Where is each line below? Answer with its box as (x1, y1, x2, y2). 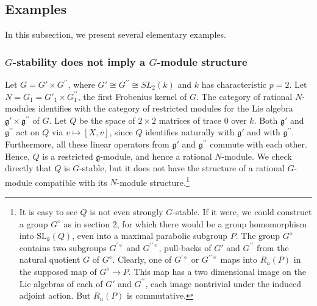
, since (109, 126, 133, 138)
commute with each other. (210, 137, 307, 150)
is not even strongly (90, 205, 163, 218)
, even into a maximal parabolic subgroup (72, 229, 228, 242)
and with (247, 126, 280, 138)
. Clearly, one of (112, 253, 172, 266)
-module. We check (221, 149, 292, 162)
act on (16, 126, 40, 138)
